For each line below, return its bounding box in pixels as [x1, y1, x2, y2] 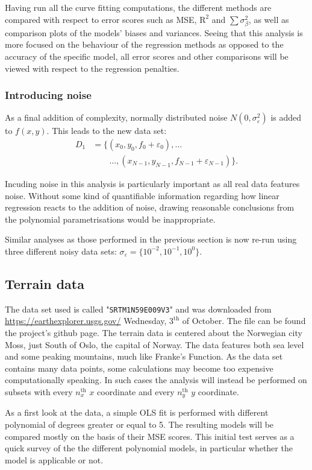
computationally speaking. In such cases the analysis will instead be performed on [5, 373, 307, 386]
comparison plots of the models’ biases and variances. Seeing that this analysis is [5, 26, 303, 39]
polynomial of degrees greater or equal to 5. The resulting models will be [5, 418, 274, 431]
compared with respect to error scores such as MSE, [5, 13, 197, 25]
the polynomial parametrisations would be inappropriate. [5, 212, 216, 225]
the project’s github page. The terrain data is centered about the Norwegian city [5, 326, 302, 339]
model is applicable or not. [5, 453, 104, 466]
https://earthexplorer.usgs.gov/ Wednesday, [5, 314, 167, 327]
